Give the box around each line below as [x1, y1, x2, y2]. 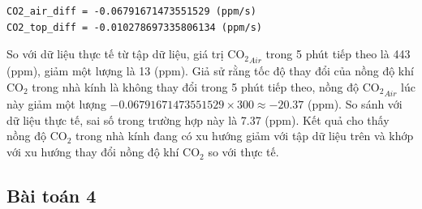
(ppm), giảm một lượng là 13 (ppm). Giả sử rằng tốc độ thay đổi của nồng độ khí [6, 62, 414, 79]
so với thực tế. [208, 143, 279, 160]
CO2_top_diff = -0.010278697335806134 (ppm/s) [6, 21, 262, 33]
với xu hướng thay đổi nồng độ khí [6, 143, 179, 160]
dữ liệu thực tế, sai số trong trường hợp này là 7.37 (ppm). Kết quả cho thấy [6, 111, 390, 128]
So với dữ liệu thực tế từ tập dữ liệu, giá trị [6, 45, 224, 62]
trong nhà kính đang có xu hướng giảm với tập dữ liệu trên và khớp [75, 127, 414, 144]
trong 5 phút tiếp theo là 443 [265, 45, 411, 62]
